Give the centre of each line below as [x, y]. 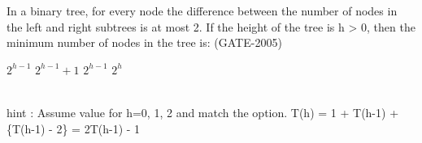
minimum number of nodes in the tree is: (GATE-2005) [144, 42]
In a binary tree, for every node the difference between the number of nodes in [202, 11]
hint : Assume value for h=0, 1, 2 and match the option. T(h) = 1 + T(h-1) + [203, 112]
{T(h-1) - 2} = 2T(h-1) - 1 [74, 128]
